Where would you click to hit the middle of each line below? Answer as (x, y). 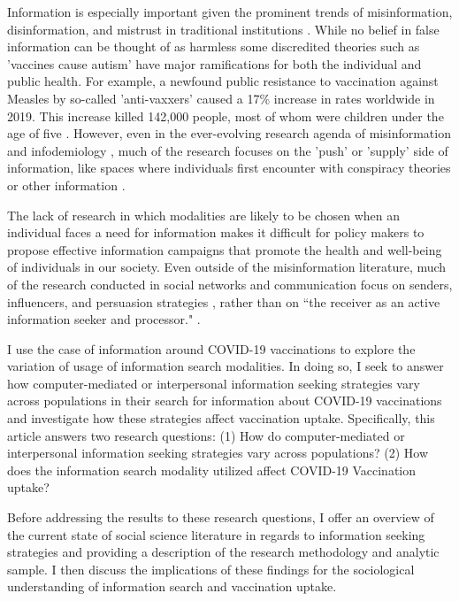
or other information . (66, 185)
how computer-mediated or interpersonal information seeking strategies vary (214, 383)
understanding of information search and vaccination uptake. (172, 586)
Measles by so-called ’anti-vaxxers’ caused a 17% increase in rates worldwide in (221, 98)
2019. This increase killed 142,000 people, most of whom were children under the (226, 116)
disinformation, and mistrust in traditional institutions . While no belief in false (223, 29)
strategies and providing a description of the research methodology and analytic (223, 552)
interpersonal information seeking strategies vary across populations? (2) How (218, 453)
